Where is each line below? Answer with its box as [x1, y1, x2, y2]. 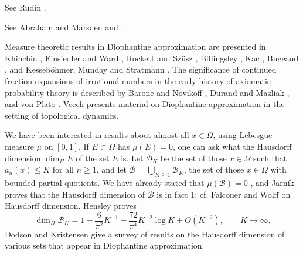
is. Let [121, 151, 144, 164]
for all [52, 163, 74, 175]
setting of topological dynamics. [5, 109, 119, 121]
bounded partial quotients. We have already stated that [5, 176, 205, 188]
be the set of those [160, 151, 227, 164]
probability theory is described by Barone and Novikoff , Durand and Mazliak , [5, 86, 290, 98]
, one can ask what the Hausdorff [172, 140, 292, 152]
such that [253, 151, 287, 164]
